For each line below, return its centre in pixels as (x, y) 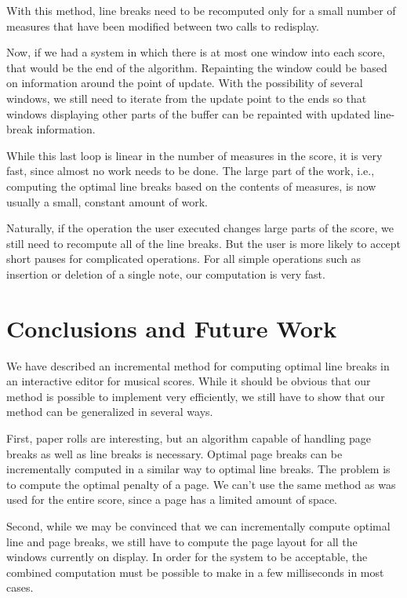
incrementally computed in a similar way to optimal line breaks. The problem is (198, 469)
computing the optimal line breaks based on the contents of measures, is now (191, 186)
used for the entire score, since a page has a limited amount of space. (172, 500)
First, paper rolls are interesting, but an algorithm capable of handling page (189, 438)
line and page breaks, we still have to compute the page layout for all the (182, 541)
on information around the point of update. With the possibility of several (185, 83)
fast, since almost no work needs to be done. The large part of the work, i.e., (191, 171)
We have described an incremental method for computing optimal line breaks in (198, 365)
